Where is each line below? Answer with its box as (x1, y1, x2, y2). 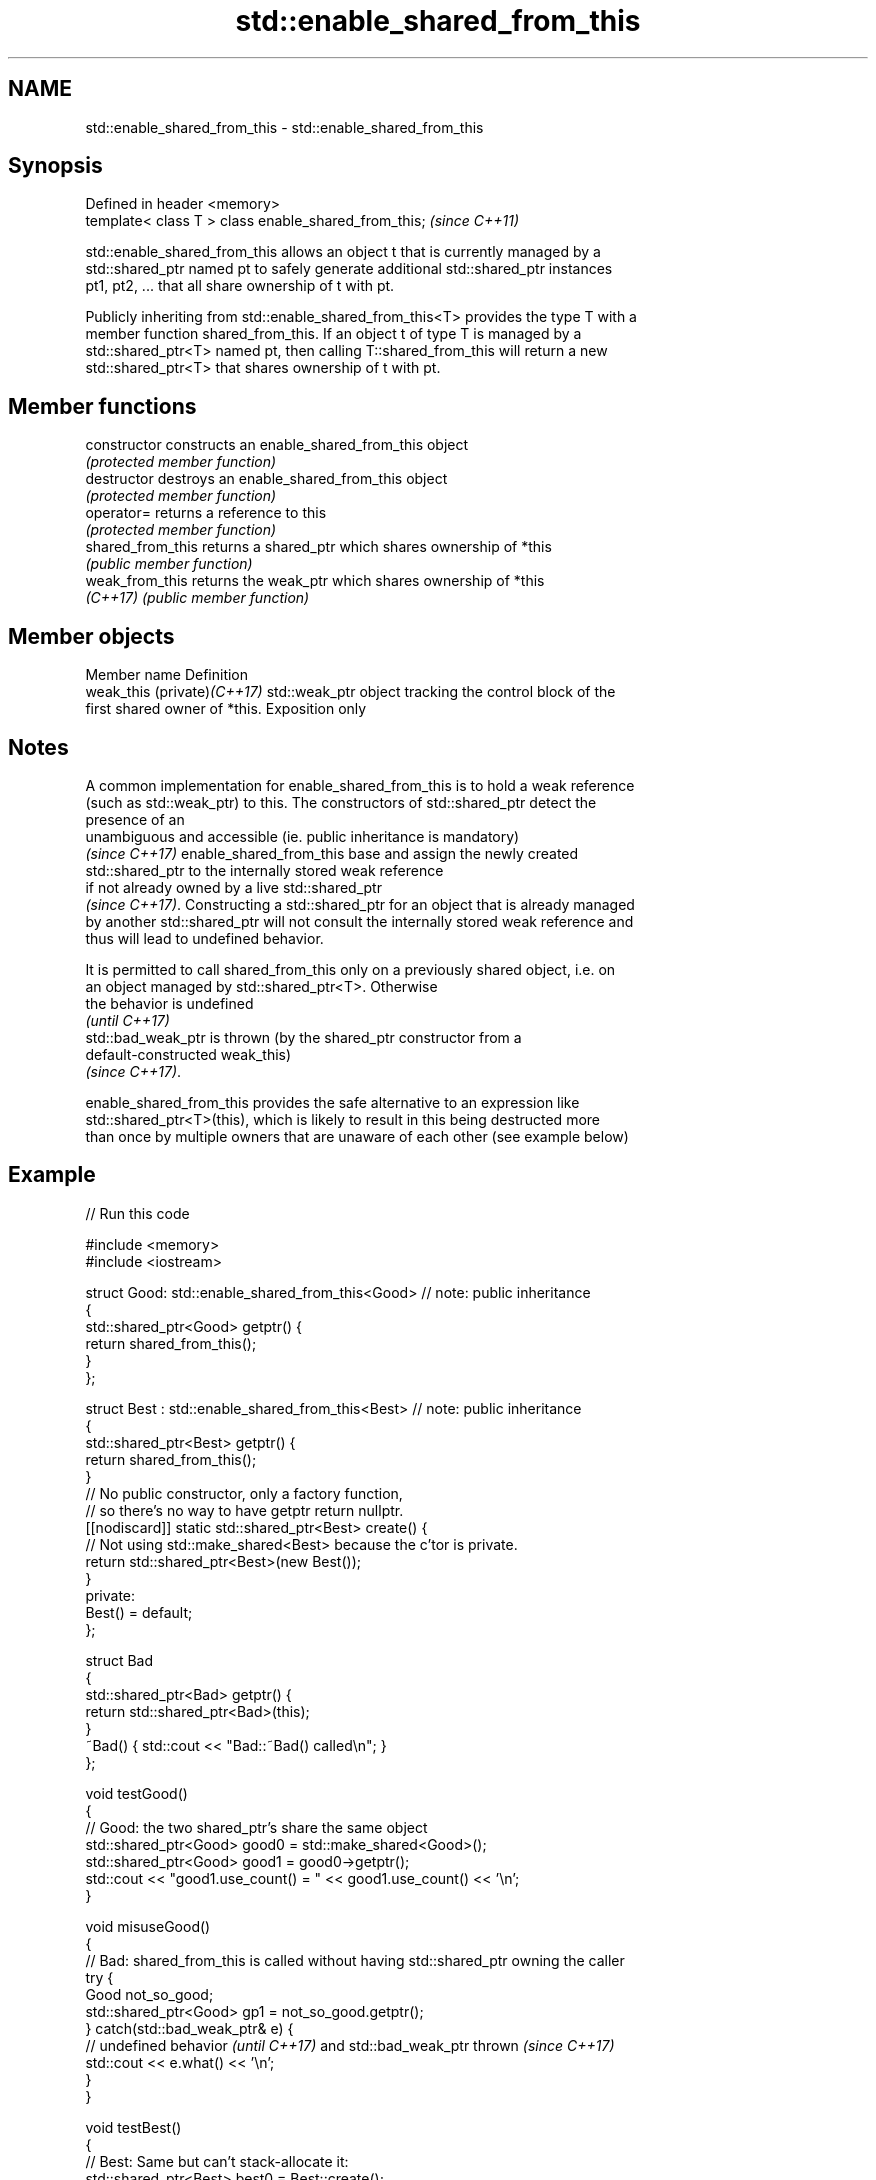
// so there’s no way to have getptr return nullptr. (85, 1501, 404, 1519)
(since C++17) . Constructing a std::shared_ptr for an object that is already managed (85, 895, 635, 913)
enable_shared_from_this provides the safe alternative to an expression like (85, 1093, 580, 1111)
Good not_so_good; (85, 1985, 214, 2003)
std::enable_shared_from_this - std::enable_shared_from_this (85, 118, 484, 136)
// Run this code (85, 1204, 190, 1222)
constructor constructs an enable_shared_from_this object (85, 436, 469, 454)
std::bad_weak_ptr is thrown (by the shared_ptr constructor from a (85, 1028, 522, 1046)
